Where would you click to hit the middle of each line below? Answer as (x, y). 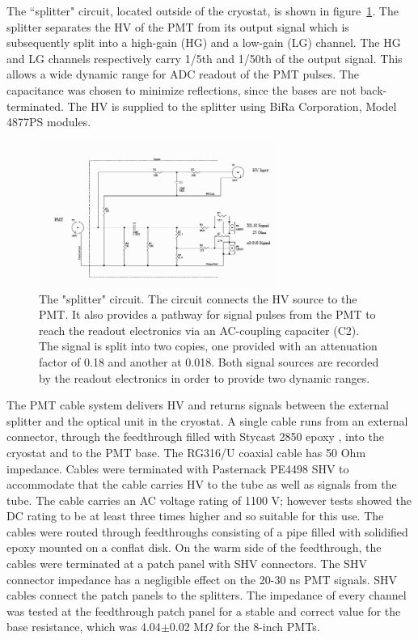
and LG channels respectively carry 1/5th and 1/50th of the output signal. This (205, 58)
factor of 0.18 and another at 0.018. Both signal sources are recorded (209, 361)
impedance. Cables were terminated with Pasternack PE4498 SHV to (178, 468)
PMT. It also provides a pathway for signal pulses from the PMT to (207, 314)
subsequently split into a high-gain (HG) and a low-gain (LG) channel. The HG (204, 42)
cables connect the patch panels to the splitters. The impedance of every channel (207, 595)
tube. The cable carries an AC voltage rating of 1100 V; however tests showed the (209, 500)
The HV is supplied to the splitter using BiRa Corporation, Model (232, 106)
